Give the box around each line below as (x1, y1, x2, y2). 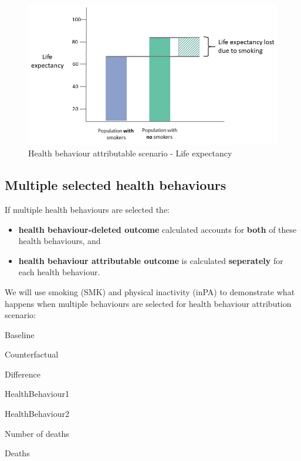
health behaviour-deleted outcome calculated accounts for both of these (18, 223, 297, 235)
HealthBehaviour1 (5, 387, 69, 400)
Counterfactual (5, 348, 59, 360)
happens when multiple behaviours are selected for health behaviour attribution (5, 297, 292, 309)
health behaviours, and (18, 235, 101, 247)
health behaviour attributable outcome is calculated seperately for (18, 254, 283, 266)
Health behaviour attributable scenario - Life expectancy (28, 147, 232, 159)
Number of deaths (5, 427, 69, 439)
